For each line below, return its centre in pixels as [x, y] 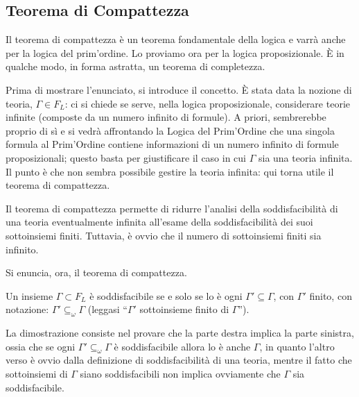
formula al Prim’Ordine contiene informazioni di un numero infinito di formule [172, 144]
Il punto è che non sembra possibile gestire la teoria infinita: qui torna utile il [170, 171]
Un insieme [29, 295]
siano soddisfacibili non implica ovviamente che [180, 374]
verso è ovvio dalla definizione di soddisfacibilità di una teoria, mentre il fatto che [179, 360]
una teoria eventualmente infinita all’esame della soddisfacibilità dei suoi [159, 222]
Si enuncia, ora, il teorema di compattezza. [96, 272]
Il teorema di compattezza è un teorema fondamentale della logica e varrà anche [176, 39]
